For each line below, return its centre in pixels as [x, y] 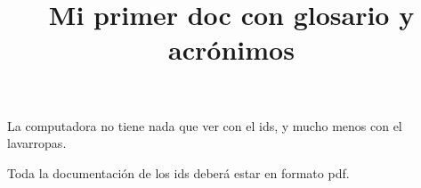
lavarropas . [37, 143]
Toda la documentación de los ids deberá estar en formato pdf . [178, 172]
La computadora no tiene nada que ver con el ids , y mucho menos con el [205, 125]
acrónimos [231, 49]
